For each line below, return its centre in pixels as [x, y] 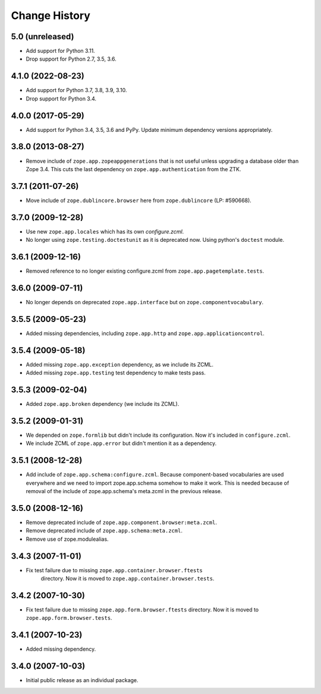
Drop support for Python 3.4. [61, 99]
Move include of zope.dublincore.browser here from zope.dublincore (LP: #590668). [139, 200]
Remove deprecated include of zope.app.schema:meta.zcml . [104, 531]
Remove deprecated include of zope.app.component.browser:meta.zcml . [121, 522]
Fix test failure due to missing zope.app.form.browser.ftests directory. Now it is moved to [142, 610]
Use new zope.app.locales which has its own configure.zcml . [105, 231]
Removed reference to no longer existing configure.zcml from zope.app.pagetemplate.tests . [145, 271]
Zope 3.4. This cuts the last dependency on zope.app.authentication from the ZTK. [133, 169]
